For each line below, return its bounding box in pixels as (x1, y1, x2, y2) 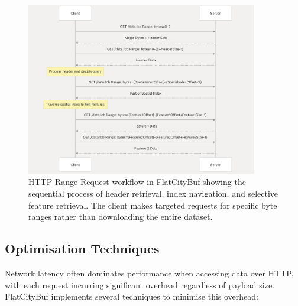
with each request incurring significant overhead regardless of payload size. (5, 278, 275, 291)
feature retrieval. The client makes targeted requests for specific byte (28, 198, 277, 211)
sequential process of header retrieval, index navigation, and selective (28, 187, 278, 199)
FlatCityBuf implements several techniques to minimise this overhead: (5, 290, 258, 302)
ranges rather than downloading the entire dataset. (28, 210, 213, 223)
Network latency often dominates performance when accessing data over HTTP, (5, 266, 294, 279)
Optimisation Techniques (5, 239, 160, 258)
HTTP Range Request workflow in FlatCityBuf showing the (28, 175, 246, 188)
